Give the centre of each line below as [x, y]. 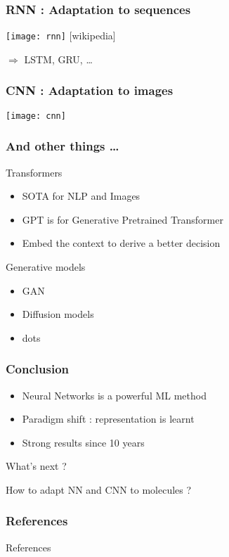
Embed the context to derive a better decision [121, 243]
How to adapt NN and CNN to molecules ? [99, 489]
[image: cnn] [36, 116]
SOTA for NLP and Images [81, 196]
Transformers [34, 172]
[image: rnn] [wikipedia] [61, 36]
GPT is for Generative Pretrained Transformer [123, 219]
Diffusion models [58, 314]
